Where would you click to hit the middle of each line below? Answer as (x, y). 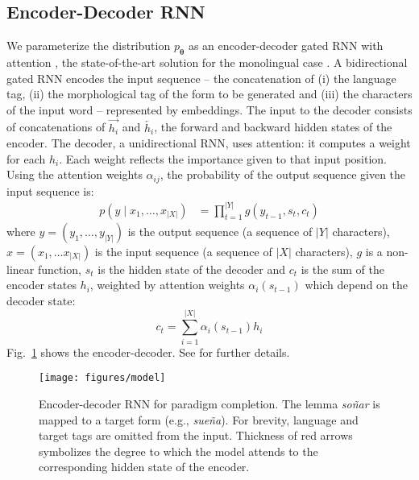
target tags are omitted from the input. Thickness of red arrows (196, 435)
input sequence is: (50, 190)
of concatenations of (56, 127)
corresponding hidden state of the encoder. (144, 467)
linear (21, 269)
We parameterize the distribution (89, 46)
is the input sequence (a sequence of (183, 251)
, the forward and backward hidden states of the (273, 127)
